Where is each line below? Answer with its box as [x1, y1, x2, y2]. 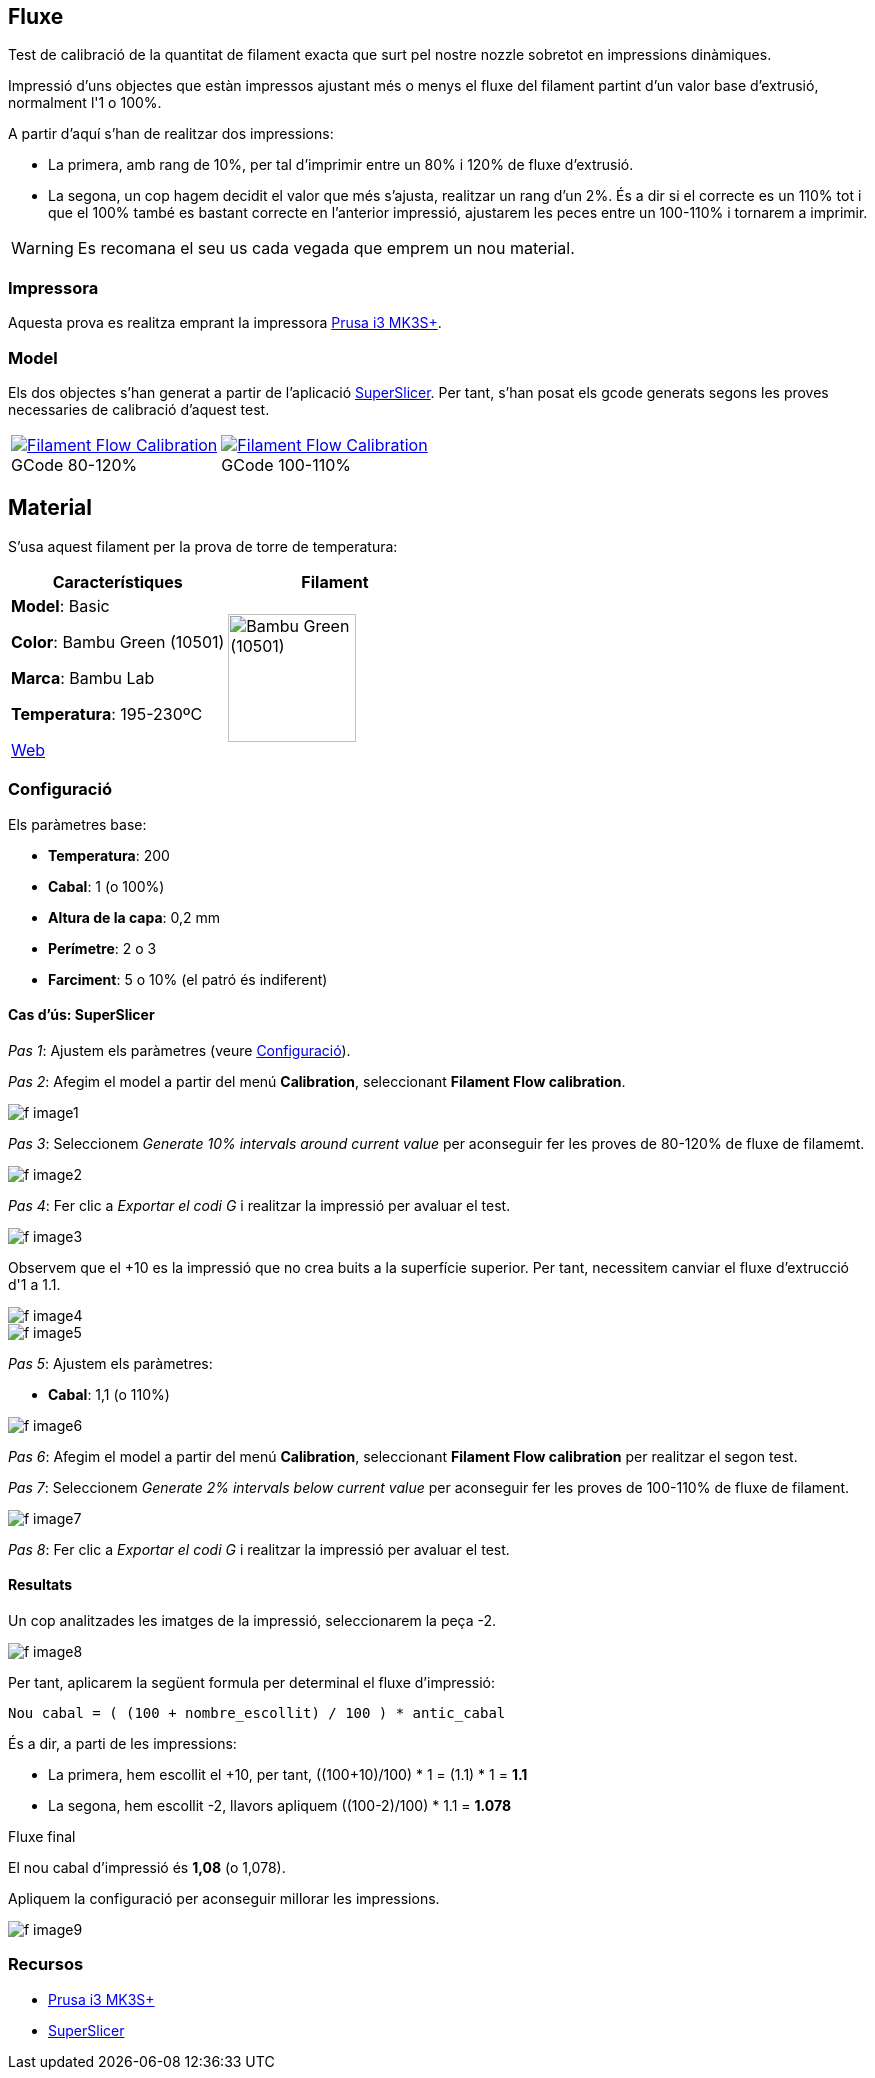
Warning [11, 238, 74, 259]
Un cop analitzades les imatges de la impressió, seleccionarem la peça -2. [8, 1611, 497, 1629]
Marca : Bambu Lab [11, 667, 155, 688]
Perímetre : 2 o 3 [48, 939, 157, 957]
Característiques [52, 571, 183, 592]
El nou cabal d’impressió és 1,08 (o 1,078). [8, 1858, 286, 1876]
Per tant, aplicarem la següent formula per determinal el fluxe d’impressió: [8, 1673, 496, 1691]
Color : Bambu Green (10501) [11, 631, 225, 652]
